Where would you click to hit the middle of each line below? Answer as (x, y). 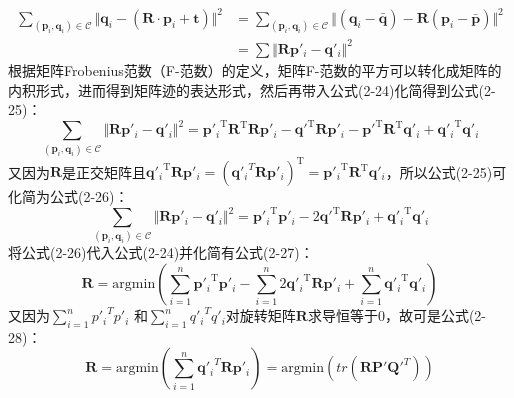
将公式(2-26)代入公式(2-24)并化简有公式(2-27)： (161, 252)
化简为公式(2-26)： (68, 196)
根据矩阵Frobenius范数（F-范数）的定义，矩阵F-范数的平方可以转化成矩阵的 (255, 69)
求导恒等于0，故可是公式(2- (396, 315)
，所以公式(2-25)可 (446, 171)
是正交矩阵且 (104, 171)
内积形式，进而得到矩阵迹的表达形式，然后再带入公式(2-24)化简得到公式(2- (252, 89)
